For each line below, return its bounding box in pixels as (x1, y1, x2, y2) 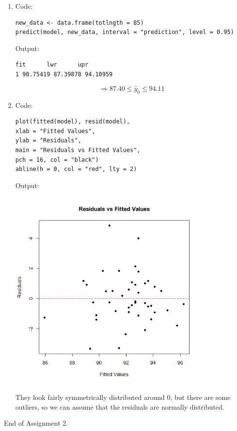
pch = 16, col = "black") (15, 156, 99, 163)
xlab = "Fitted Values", (15, 127, 95, 135)
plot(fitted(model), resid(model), (15, 118, 130, 125)
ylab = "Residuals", (15, 137, 81, 144)
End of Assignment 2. (4, 418, 68, 428)
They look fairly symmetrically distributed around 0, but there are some (15, 392, 231, 402)
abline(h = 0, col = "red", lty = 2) (15, 166, 137, 173)
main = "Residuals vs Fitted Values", (15, 146, 141, 154)
